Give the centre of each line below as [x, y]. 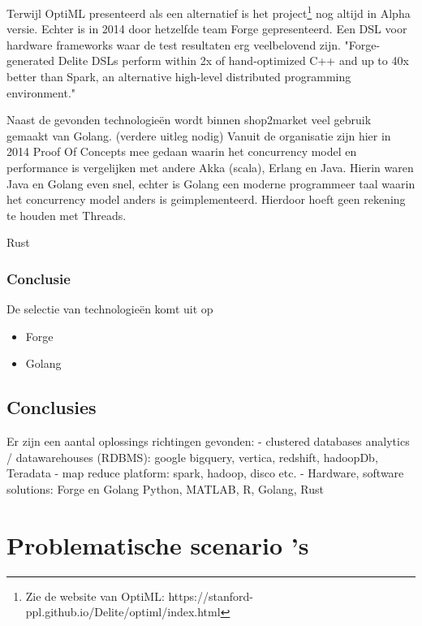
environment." [41, 92]
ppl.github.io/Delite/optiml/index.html [123, 612]
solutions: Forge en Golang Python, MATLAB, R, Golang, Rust [165, 488]
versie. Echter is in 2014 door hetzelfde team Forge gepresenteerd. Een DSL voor [207, 29]
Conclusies [52, 407]
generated [31, 60]
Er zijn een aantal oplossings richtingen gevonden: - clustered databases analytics [208, 441]
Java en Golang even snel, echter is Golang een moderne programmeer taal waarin [211, 183]
